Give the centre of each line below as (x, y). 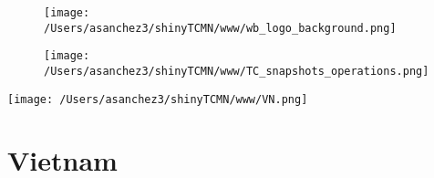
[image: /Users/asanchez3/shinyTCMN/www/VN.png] (158, 99)
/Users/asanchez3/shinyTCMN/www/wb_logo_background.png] (220, 28)
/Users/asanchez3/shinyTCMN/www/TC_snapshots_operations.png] (237, 71)
